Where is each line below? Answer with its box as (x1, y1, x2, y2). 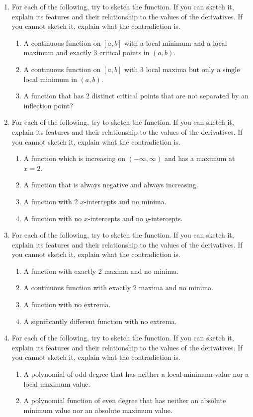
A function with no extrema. (23, 299, 111, 310)
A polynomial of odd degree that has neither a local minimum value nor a (23, 369, 249, 379)
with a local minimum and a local (124, 37, 227, 48)
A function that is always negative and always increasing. (23, 179, 198, 190)
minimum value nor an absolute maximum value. (23, 405, 172, 415)
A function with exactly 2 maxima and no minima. (23, 265, 179, 276)
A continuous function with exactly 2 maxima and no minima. (23, 282, 214, 293)
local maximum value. (23, 378, 90, 389)
